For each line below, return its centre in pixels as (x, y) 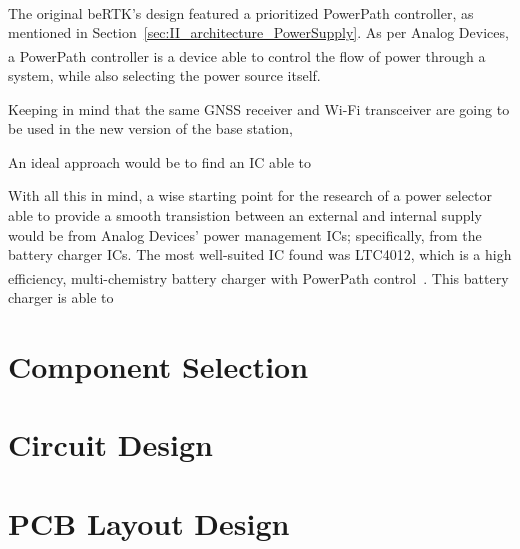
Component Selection (158, 365)
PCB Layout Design (149, 522)
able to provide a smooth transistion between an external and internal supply (245, 215)
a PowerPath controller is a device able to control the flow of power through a (247, 55)
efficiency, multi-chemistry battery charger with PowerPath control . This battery (258, 277)
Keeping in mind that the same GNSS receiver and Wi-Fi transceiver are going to (259, 108)
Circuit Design (110, 444)
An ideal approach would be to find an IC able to (160, 161)
